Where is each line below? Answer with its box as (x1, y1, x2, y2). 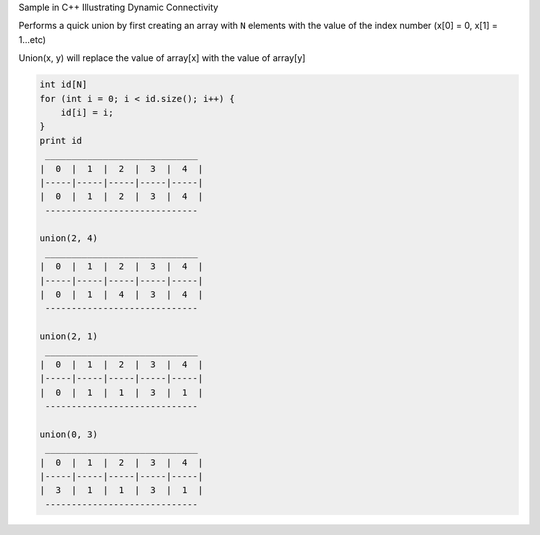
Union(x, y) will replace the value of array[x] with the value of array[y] (18, 52, 306, 64)
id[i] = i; (60, 106, 114, 118)
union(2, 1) (39, 331, 99, 342)
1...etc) (18, 33, 47, 45)
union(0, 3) (39, 428, 99, 440)
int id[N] (39, 79, 88, 90)
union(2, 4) (39, 233, 99, 244)
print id (39, 135, 83, 146)
